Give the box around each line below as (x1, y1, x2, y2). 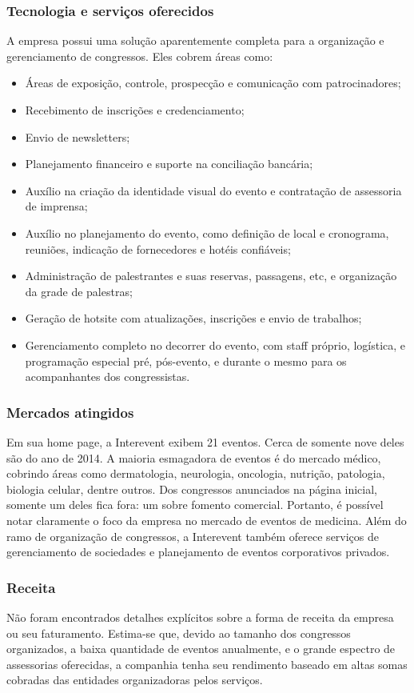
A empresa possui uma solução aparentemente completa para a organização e (6, 32, 384, 49)
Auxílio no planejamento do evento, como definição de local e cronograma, (25, 224, 389, 241)
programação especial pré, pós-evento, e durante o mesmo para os (25, 352, 347, 369)
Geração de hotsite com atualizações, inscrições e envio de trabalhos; (25, 310, 362, 326)
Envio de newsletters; (25, 128, 130, 145)
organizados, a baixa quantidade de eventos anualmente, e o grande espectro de (6, 640, 396, 657)
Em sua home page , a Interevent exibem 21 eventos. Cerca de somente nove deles (6, 433, 404, 450)
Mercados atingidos (6, 402, 134, 422)
